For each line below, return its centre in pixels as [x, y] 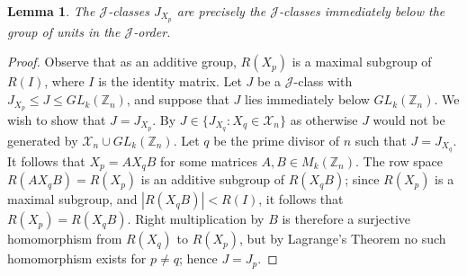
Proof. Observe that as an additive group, [122, 62]
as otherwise [324, 119]
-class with [323, 81]
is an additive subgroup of [213, 179]
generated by [43, 140]
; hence [198, 258]
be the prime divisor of [276, 140]
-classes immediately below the [362, 11]
